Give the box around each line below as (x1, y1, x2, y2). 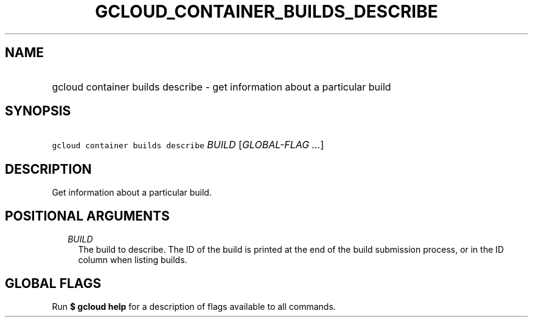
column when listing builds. (78, 255, 187, 265)
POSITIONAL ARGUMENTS (5, 208, 170, 224)
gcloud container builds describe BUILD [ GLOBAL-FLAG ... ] (52, 139, 324, 151)
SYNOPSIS (5, 103, 71, 119)
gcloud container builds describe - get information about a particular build (52, 80, 391, 93)
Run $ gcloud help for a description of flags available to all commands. (52, 301, 336, 312)
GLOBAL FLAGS (5, 275, 102, 291)
